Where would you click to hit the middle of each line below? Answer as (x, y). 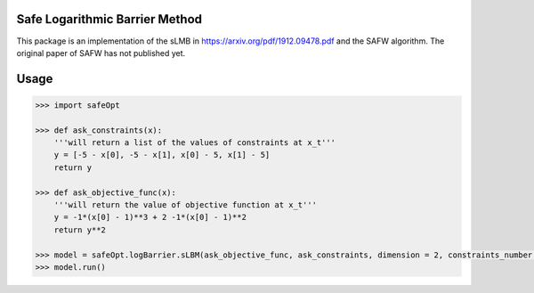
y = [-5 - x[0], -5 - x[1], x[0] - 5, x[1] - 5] (162, 155)
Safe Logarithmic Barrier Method (109, 19)
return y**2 (80, 230)
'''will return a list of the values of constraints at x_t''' (195, 143)
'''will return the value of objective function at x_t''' (186, 205)
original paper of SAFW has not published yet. (101, 53)
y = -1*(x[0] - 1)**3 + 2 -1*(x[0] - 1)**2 (150, 217)
